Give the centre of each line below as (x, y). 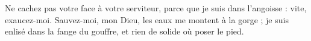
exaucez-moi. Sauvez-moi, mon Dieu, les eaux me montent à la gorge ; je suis (147, 19)
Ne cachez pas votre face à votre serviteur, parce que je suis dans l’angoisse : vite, (156, 8)
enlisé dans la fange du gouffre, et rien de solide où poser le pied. (124, 31)
